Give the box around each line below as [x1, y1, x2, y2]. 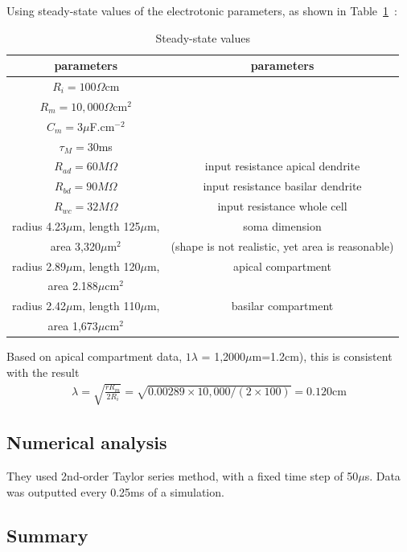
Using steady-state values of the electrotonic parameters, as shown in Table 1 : [6, 2, 397, 18]
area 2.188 [47, 277, 98, 294]
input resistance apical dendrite [204, 157, 360, 174]
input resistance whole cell [217, 198, 347, 215]
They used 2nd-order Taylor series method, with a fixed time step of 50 [6, 468, 359, 485]
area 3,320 [50, 237, 101, 254]
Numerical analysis [6, 430, 167, 455]
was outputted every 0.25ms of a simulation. [6, 483, 224, 500]
